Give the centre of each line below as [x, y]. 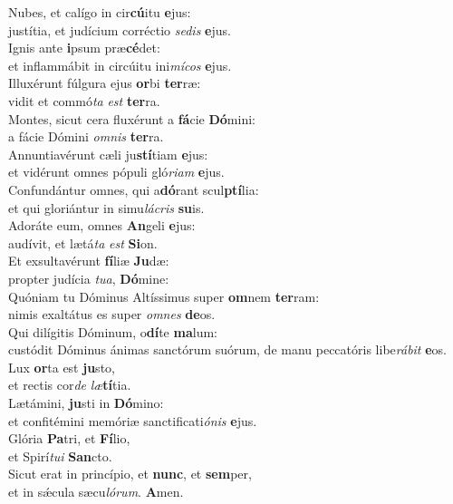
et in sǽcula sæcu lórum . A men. [96, 492]
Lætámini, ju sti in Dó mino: [86, 403]
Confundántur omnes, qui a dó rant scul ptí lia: [134, 189]
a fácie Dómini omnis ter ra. [86, 136]
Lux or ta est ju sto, [62, 367]
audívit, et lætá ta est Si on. [83, 242]
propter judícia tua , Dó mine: [89, 278]
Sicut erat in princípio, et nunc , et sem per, [130, 474]
